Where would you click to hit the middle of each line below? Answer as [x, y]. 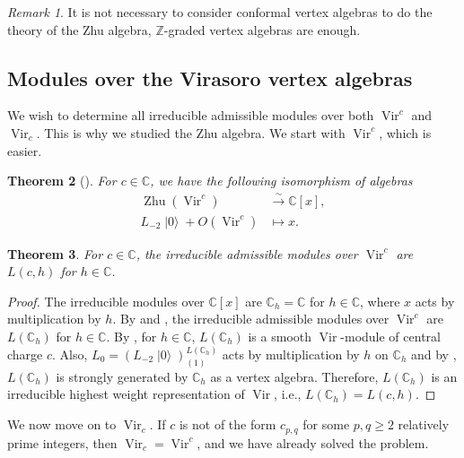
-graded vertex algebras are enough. [262, 29]
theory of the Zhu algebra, [79, 29]
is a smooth [280, 336]
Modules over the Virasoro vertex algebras [210, 78]
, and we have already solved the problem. [313, 442]
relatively [424, 424]
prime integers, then [62, 442]
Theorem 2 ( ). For [62, 181]
